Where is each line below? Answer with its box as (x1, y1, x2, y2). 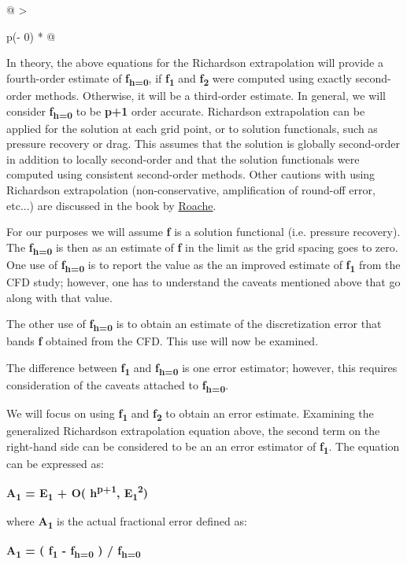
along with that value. (6, 289, 113, 305)
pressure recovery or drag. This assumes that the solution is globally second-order (6, 135, 400, 152)
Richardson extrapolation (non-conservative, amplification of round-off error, (6, 182, 376, 197)
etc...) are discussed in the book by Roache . (6, 197, 216, 213)
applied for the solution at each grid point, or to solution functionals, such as (6, 120, 378, 136)
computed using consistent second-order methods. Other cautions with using (6, 166, 376, 182)
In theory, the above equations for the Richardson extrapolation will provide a (6, 54, 383, 71)
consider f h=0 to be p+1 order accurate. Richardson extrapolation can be (6, 102, 365, 121)
